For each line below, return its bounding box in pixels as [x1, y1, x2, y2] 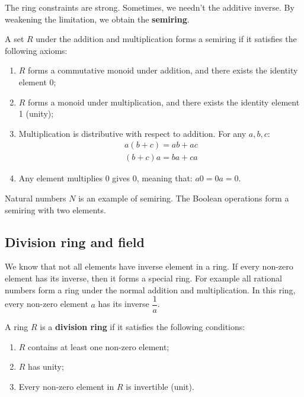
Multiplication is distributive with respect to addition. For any [18, 127, 247, 139]
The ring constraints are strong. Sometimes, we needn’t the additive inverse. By [5, 1, 295, 13]
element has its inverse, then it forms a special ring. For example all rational [5, 271, 282, 284]
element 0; [18, 75, 56, 88]
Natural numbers [5, 192, 66, 204]
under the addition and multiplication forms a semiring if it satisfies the [36, 33, 297, 45]
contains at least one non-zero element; [28, 340, 169, 353]
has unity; [28, 360, 64, 373]
